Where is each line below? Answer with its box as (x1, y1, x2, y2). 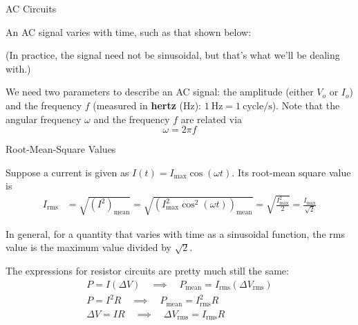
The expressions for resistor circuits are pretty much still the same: (6, 263, 289, 277)
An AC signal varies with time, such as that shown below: (6, 24, 252, 39)
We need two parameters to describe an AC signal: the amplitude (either (6, 84, 314, 99)
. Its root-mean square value (232, 165, 351, 179)
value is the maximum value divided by (6, 240, 172, 254)
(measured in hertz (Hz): (93, 98, 201, 112)
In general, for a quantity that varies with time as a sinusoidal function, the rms (6, 226, 345, 241)
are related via (180, 111, 243, 126)
